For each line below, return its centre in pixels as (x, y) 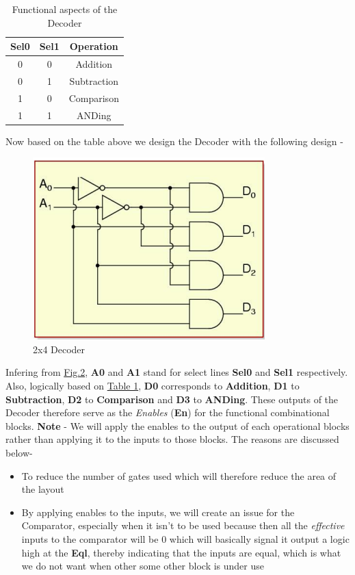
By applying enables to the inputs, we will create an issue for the (158, 512)
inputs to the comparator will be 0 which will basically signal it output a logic (185, 538)
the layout (43, 489)
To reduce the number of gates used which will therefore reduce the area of (179, 475)
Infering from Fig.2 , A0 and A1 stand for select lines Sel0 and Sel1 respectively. (177, 372)
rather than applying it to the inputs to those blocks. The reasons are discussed (172, 439)
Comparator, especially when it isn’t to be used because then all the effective (183, 525)
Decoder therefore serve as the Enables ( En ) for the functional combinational (168, 412)
